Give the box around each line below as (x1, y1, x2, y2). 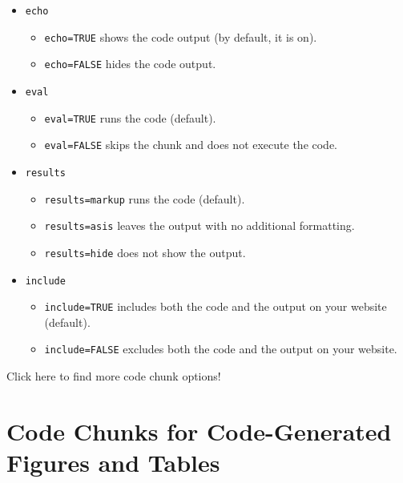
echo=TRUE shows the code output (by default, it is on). (44, 28, 317, 45)
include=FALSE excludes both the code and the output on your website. (44, 340, 397, 357)
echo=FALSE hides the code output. (44, 55, 216, 72)
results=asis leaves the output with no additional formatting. (44, 217, 355, 234)
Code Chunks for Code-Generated (6, 414, 392, 447)
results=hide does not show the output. (44, 244, 246, 260)
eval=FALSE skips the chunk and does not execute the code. (44, 136, 338, 153)
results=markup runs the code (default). (44, 190, 245, 207)
